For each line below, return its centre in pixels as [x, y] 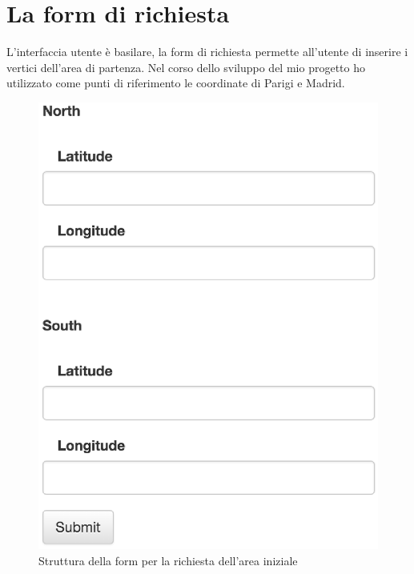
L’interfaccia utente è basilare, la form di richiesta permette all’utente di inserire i [207, 52]
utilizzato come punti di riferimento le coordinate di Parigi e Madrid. [176, 83]
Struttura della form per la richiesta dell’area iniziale [168, 560]
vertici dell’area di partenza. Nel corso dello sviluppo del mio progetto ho [186, 67]
